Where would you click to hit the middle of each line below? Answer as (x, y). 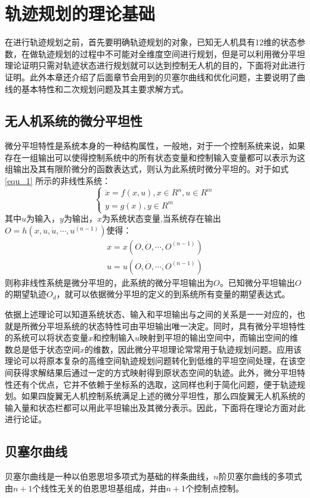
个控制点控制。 (215, 488)
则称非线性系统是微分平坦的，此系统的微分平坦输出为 (109, 282)
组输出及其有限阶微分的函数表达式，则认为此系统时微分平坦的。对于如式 (147, 169)
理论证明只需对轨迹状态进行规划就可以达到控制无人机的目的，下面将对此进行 (155, 65)
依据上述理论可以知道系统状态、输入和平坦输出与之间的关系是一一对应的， (151, 314)
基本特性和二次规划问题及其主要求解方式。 (105, 88)
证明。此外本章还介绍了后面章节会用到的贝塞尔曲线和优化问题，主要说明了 (151, 77)
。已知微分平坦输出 (257, 282)
